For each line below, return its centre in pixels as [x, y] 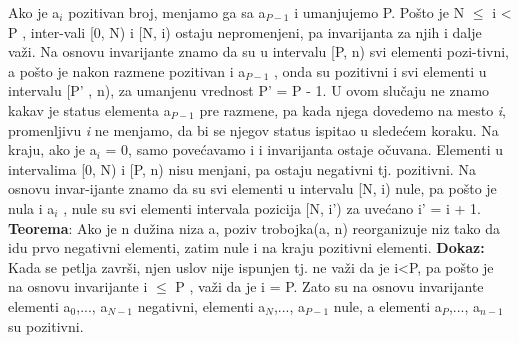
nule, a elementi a [387, 305]
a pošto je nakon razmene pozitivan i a [127, 70]
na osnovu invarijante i [78, 286]
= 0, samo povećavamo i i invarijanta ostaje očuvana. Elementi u [304, 149]
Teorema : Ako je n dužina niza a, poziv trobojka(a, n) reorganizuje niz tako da [254, 227]
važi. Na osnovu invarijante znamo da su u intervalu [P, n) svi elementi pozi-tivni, [259, 51]
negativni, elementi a [201, 305]
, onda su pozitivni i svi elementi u [380, 70]
